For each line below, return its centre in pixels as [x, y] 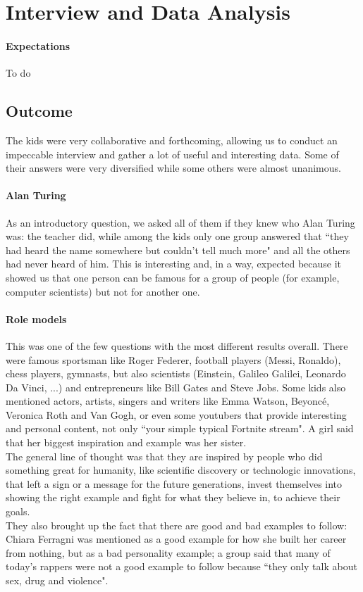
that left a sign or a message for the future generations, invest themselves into [174, 483]
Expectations [38, 45]
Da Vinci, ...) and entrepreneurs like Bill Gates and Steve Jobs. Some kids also [176, 387]
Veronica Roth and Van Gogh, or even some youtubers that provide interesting [176, 414]
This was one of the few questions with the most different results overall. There [177, 345]
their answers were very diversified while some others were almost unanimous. [173, 168]
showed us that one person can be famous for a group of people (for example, [173, 277]
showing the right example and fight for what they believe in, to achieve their [173, 497]
